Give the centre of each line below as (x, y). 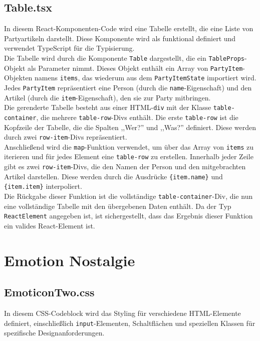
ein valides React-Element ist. (50, 226)
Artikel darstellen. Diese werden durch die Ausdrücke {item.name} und (113, 176)
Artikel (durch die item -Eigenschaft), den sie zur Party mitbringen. (107, 97)
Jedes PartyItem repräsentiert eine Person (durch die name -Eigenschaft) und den (128, 87)
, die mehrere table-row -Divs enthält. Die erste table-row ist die (137, 117)
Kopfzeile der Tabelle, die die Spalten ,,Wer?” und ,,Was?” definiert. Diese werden (130, 127)
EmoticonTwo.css (49, 292)
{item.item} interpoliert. (43, 186)
